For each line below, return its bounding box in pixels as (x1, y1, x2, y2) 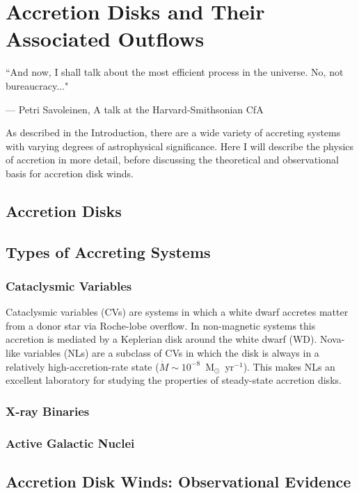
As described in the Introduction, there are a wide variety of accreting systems (6, 125, 341, 140)
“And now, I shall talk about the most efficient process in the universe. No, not (6, 65, 344, 79)
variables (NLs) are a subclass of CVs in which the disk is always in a (23, 346, 319, 360)
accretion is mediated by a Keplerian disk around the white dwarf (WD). (6, 332, 317, 346)
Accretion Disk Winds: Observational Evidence (6, 470, 351, 492)
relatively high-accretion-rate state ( (6, 359, 159, 373)
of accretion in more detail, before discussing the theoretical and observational (6, 152, 339, 167)
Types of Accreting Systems (6, 241, 211, 262)
